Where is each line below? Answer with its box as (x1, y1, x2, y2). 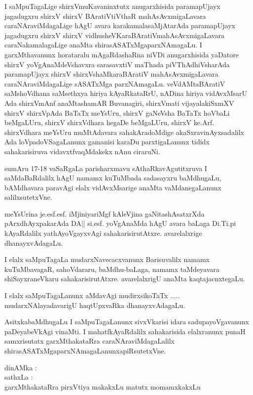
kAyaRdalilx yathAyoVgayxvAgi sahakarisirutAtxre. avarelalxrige (4, 228, 202, 238)
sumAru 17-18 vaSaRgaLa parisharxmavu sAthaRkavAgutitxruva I (4, 163, 207, 173)
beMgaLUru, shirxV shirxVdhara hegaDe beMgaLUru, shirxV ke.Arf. (4, 117, 215, 128)
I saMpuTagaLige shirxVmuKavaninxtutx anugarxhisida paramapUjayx (4, 1, 220, 11)
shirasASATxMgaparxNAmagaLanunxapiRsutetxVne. (4, 346, 166, 355)
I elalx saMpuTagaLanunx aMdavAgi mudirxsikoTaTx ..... (4, 290, 180, 301)
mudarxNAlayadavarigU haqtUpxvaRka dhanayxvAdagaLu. (4, 300, 185, 310)
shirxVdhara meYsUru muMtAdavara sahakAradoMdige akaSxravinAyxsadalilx (4, 127, 244, 137)
